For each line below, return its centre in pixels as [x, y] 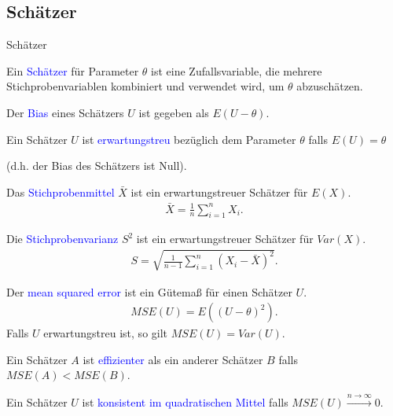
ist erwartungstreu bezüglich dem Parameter [189, 139]
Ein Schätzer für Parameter [73, 70]
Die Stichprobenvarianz [62, 239]
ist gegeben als [174, 112]
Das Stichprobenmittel [61, 191]
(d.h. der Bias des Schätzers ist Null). [97, 166]
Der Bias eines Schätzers [65, 112]
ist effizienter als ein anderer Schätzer [173, 359]
